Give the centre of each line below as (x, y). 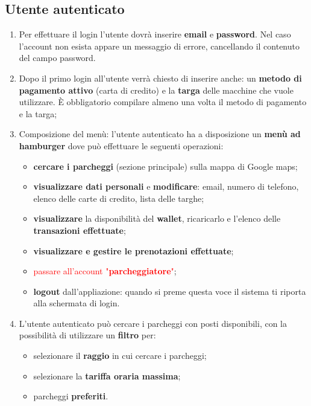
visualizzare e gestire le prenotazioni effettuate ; (134, 250)
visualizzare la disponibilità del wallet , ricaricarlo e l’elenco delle (157, 218)
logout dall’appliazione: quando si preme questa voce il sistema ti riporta (170, 291)
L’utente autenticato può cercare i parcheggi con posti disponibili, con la (153, 323)
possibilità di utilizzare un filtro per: (87, 335)
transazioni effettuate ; (80, 230)
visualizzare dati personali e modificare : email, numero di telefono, (166, 186)
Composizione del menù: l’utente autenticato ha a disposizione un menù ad (160, 134)
